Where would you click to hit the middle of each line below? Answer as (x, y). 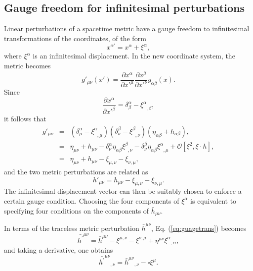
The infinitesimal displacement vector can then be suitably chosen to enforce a (123, 191)
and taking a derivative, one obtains (59, 250)
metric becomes (27, 66)
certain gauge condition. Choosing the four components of (92, 200)
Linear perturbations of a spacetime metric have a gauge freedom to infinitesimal (127, 28)
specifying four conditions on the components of (77, 210)
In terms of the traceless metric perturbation (72, 228)
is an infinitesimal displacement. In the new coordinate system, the (134, 56)
